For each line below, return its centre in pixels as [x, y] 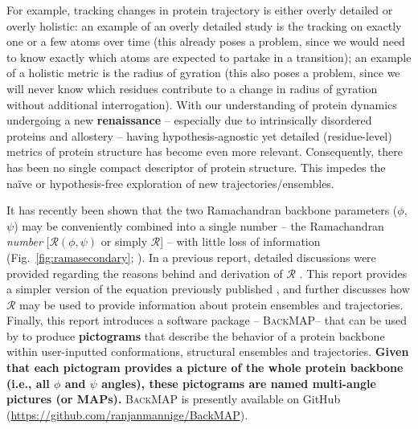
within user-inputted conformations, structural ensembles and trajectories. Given [208, 351]
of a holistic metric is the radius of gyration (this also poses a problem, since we [203, 73]
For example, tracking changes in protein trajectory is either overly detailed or [200, 10]
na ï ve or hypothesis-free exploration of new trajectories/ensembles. [170, 183]
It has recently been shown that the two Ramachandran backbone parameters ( [202, 210]
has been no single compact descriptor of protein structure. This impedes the [196, 167]
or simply [124, 241]
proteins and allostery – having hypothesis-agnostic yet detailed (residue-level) [199, 135]
